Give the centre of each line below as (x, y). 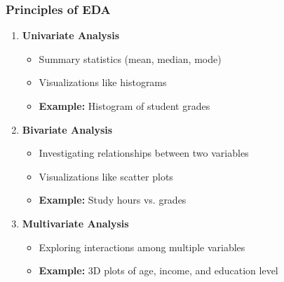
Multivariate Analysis (75, 223)
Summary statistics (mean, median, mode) (130, 58)
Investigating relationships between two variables (144, 153)
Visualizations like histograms (103, 82)
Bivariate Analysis (67, 129)
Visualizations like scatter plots (106, 176)
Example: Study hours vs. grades (113, 200)
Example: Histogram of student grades (124, 106)
